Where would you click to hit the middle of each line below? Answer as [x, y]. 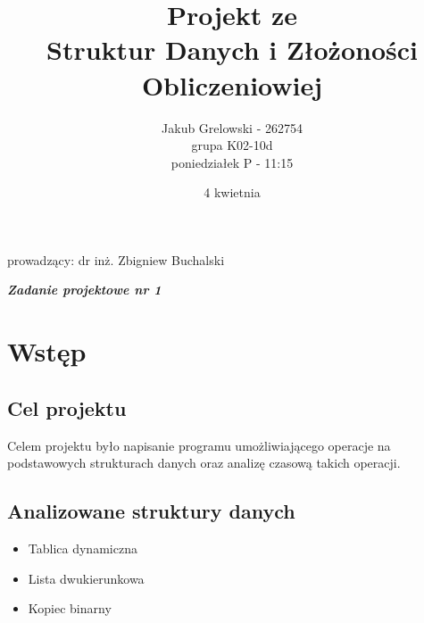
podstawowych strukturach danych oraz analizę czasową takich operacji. [204, 463]
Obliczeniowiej [232, 84]
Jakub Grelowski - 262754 [232, 127]
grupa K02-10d [232, 145]
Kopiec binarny [70, 608]
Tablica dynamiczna [83, 548]
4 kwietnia [232, 192]
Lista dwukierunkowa [86, 578]
